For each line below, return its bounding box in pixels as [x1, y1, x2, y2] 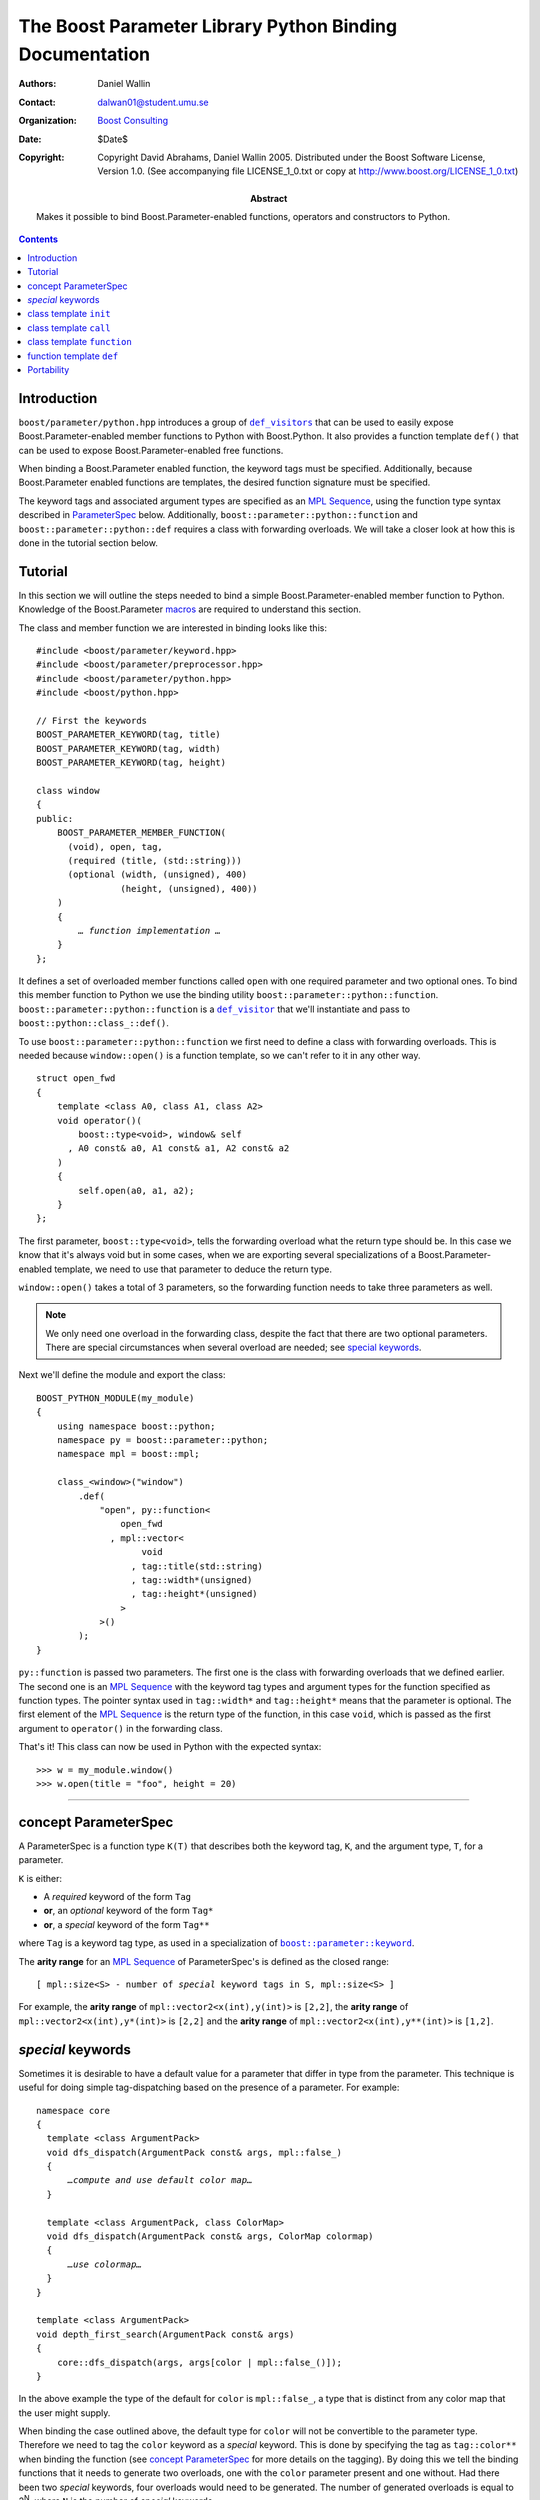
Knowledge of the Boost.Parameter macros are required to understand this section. [18, 603, 362, 615]
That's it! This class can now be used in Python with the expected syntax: [18, 1741, 322, 1753]
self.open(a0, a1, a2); [78, 1185, 195, 1196]
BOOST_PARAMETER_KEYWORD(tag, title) [36, 729, 222, 740]
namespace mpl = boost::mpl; [56, 1448, 200, 1460]
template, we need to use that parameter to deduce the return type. [53, 1263, 332, 1275]
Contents [18, 233, 59, 245]
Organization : [18, 115, 77, 127]
